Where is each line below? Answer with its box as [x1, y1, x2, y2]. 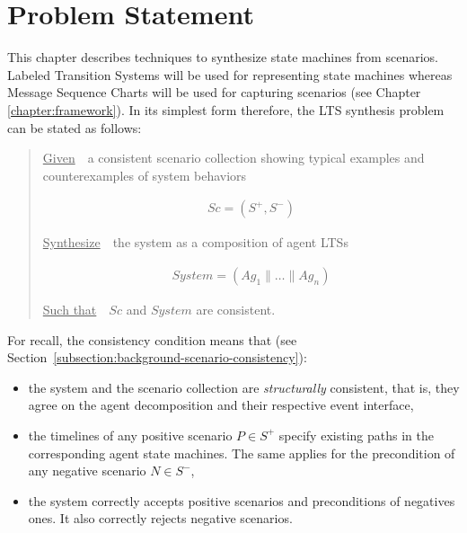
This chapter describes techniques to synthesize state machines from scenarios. [7, 48, 438, 67]
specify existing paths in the [278, 425, 434, 444]
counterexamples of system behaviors [42, 165, 247, 184]
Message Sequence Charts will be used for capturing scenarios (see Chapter [7, 83, 421, 102]
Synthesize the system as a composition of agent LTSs [42, 233, 348, 252]
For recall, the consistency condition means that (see [7, 330, 297, 349]
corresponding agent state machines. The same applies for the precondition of [28, 443, 455, 462]
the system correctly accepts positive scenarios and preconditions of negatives [28, 491, 455, 510]
